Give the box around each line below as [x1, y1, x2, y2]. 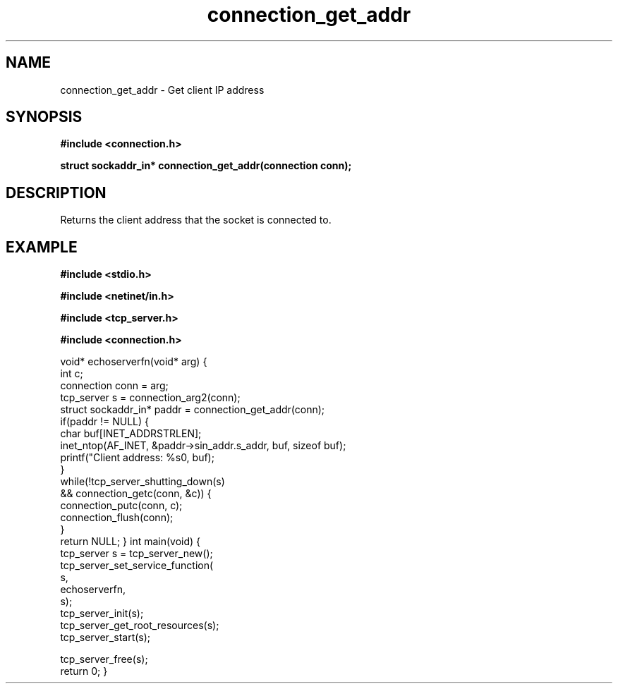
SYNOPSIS [6, 108, 83, 126]
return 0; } [60, 665, 108, 678]
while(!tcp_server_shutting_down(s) [60, 475, 225, 488]
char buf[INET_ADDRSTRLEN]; [60, 427, 202, 440]
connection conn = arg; [60, 379, 169, 392]
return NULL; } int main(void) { [60, 535, 201, 548]
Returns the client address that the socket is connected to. [60, 214, 332, 226]
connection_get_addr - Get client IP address [60, 83, 265, 96]
